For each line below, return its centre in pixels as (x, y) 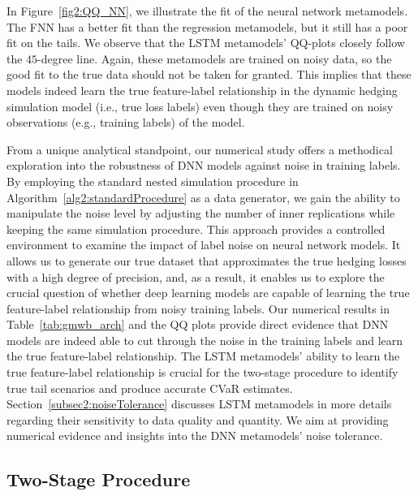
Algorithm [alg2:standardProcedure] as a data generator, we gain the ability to (203, 197)
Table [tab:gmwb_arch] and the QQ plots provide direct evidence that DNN (198, 324)
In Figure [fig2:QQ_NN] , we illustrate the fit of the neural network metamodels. (207, 11)
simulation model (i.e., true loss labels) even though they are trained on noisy (200, 106)
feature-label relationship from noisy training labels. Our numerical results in (198, 308)
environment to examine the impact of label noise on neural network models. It (204, 245)
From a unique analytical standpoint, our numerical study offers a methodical (200, 149)
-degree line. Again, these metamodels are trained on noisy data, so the (215, 58)
